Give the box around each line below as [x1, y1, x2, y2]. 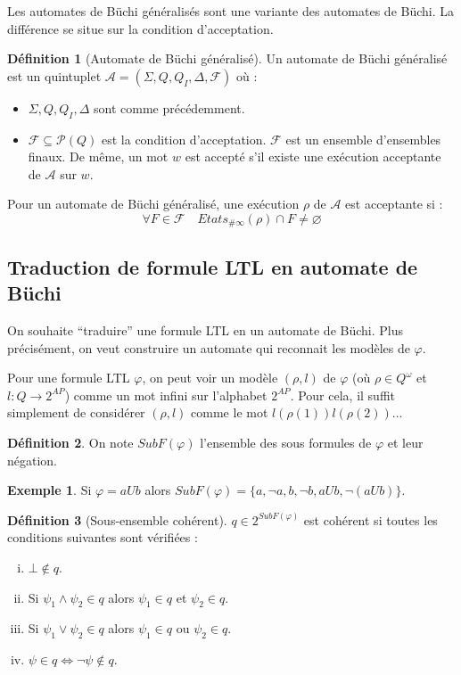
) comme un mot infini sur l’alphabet [64, 385, 268, 404]
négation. [7, 450, 58, 469]
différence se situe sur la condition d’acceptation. [7, 19, 274, 37]
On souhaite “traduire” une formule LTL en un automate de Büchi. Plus [7, 321, 404, 339]
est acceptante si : [345, 194, 443, 213]
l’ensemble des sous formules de [200, 432, 372, 451]
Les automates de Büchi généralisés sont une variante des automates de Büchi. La [7, 2, 455, 20]
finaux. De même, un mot [28, 147, 169, 166]
